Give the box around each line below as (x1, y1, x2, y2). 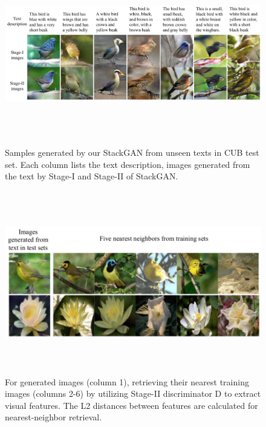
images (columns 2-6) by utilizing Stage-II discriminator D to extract (5, 387, 261, 400)
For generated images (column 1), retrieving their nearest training (5, 375, 249, 388)
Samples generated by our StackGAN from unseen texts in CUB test (5, 146, 259, 158)
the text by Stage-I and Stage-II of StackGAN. (5, 170, 178, 182)
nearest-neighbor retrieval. (5, 411, 102, 423)
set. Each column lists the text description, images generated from (5, 158, 250, 170)
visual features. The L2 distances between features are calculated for (5, 399, 258, 411)
